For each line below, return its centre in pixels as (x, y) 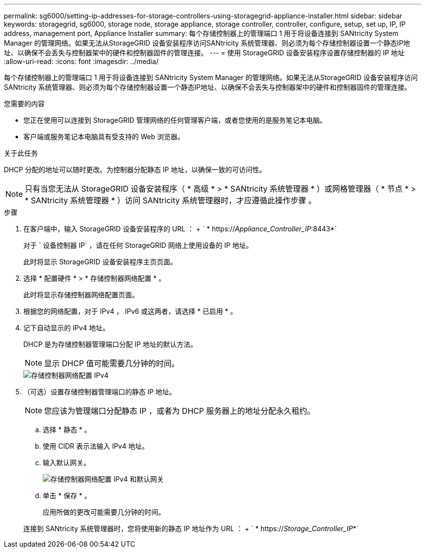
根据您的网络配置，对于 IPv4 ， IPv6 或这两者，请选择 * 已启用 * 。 (130, 311)
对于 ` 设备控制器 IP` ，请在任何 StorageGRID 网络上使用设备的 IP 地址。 (138, 245)
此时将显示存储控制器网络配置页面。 (81, 295)
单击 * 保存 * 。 (67, 495)
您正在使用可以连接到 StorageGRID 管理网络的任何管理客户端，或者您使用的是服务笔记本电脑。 (175, 120)
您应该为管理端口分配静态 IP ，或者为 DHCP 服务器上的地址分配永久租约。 (180, 411)
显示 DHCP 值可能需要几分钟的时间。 (112, 363)
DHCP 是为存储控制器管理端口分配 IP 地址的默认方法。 (110, 344)
